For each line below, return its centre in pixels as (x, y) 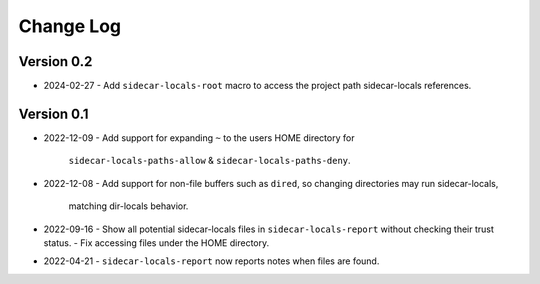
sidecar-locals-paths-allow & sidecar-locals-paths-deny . (209, 161)
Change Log (70, 26)
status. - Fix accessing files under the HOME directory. (156, 242)
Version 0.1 (53, 113)
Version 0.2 (55, 61)
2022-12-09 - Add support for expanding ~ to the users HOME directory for (199, 137)
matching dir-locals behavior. (128, 206)
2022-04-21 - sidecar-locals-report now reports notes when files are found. (211, 261)
